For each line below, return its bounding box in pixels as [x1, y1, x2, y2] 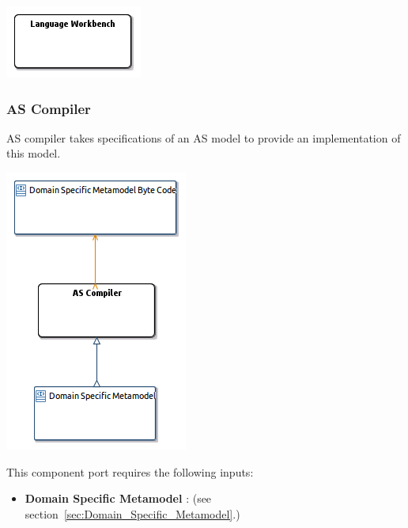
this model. [6, 145, 61, 161]
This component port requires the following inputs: [6, 463, 254, 480]
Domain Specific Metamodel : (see [25, 490, 212, 507]
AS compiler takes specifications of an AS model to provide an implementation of [6, 129, 401, 146]
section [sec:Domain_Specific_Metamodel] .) [25, 505, 240, 522]
